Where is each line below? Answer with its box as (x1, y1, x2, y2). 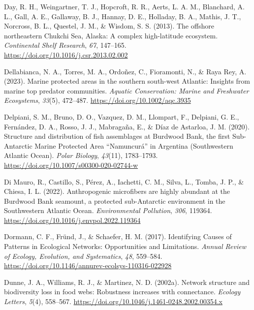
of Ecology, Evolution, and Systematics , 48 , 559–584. (4, 250, 162, 261)
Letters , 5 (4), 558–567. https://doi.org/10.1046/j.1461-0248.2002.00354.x (4, 296, 222, 307)
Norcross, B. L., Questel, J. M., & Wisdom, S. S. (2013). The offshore (4, 21, 214, 31)
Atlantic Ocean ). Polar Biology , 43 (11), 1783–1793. (4, 150, 158, 160)
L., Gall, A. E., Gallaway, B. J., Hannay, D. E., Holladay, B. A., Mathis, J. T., (4, 11, 241, 21)
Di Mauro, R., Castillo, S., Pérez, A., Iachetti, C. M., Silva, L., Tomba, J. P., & (4, 176, 244, 186)
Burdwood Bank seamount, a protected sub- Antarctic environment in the (4, 195, 225, 206)
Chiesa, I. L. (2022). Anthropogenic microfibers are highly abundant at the (4, 186, 230, 196)
